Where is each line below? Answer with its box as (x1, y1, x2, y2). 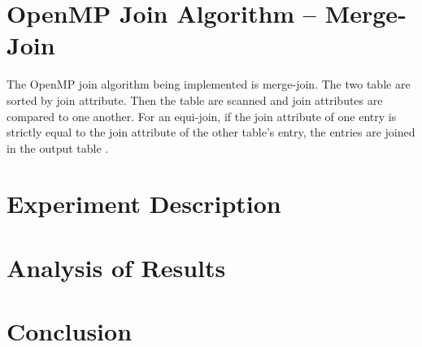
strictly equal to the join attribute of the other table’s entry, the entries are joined (7, 124, 415, 141)
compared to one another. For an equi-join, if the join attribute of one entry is (7, 107, 397, 124)
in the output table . (7, 139, 109, 156)
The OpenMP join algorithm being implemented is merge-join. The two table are (7, 76, 411, 93)
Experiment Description (7, 187, 281, 220)
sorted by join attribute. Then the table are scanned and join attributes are (7, 91, 383, 108)
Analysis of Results (7, 250, 226, 284)
